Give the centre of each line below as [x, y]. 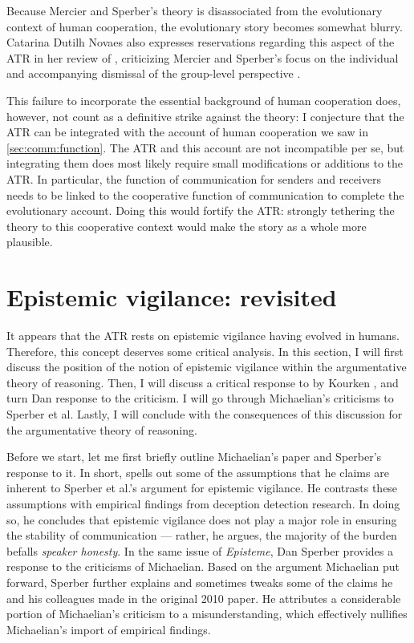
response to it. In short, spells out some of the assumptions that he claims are [198, 472]
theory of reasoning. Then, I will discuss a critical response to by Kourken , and [203, 382]
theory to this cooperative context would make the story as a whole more [187, 226]
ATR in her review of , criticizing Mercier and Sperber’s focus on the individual [203, 57]
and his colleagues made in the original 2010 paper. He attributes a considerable [204, 598]
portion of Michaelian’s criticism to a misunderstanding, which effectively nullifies [207, 614]
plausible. [30, 242]
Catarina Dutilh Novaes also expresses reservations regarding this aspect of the [201, 42]
